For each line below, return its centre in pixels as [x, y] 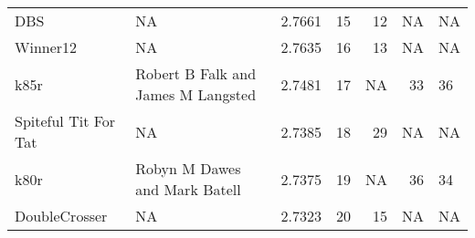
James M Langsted [196, 94]
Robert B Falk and [196, 73]
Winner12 [46, 47]
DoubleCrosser [61, 216]
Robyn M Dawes [188, 168]
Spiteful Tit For [65, 121]
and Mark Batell [188, 189]
